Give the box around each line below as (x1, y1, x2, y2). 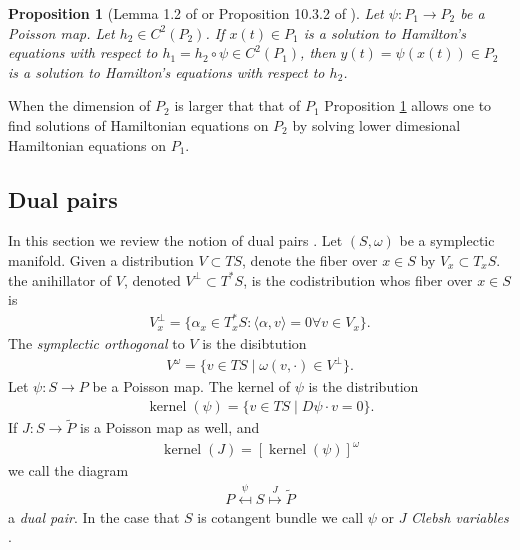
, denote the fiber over (242, 249, 378, 270)
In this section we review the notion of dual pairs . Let (8, 230, 343, 251)
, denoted (123, 269, 181, 290)
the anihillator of (8, 269, 112, 290)
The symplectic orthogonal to (8, 333, 185, 354)
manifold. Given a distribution (8, 249, 194, 270)
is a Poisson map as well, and (80, 417, 260, 438)
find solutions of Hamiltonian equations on (8, 114, 269, 135)
